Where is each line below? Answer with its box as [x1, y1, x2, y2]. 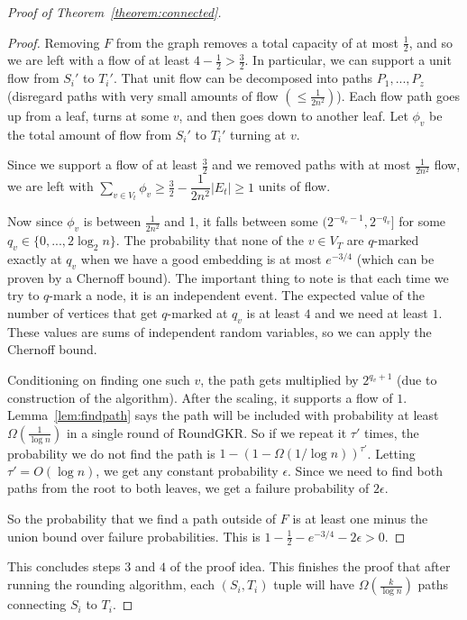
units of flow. [258, 177, 331, 196]
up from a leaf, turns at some [7, 105, 169, 124]
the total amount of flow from [7, 124, 172, 143]
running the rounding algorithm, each [7, 575, 215, 594]
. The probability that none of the [115, 231, 304, 250]
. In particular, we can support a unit [244, 50, 452, 69]
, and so [408, 32, 453, 51]
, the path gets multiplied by [200, 370, 359, 388]
